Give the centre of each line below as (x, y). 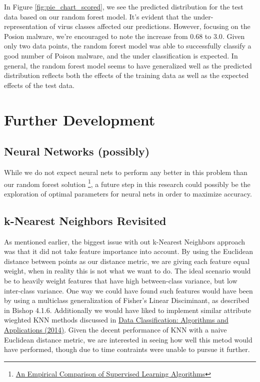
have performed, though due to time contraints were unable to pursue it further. (127, 349)
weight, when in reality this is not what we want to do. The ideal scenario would (127, 271)
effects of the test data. (39, 85)
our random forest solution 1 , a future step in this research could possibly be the (127, 183)
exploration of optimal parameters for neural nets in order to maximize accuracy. (128, 193)
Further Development (80, 119)
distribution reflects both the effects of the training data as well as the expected (126, 75)
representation (26, 26)
